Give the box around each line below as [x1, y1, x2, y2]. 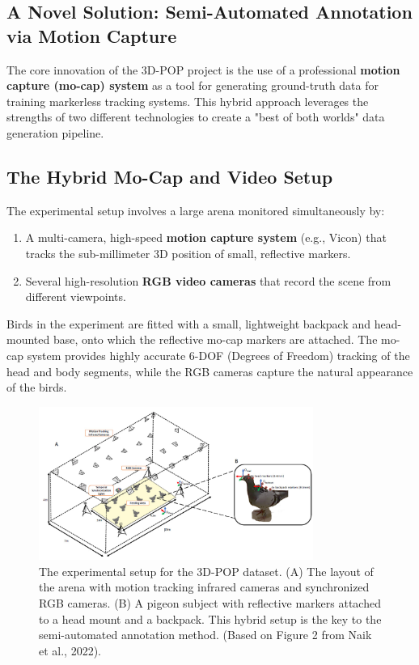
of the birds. [6, 379, 67, 396]
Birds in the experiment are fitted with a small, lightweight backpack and [6, 315, 371, 332]
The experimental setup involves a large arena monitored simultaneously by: [6, 201, 385, 218]
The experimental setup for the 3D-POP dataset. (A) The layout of [39, 562, 374, 579]
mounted [6, 331, 50, 348]
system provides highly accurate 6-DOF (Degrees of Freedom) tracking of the [27, 346, 410, 363]
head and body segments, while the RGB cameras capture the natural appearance [6, 362, 413, 379]
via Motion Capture [6, 23, 177, 48]
